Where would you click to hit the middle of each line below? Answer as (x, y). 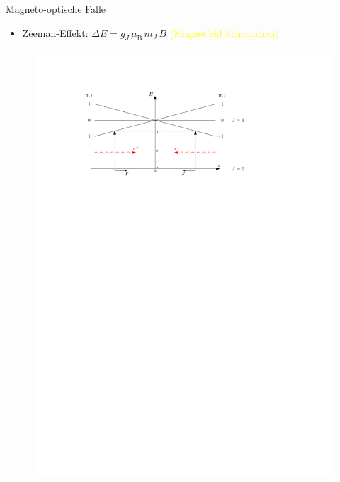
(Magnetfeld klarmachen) (224, 32)
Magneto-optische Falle (56, 9)
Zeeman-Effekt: (55, 32)
